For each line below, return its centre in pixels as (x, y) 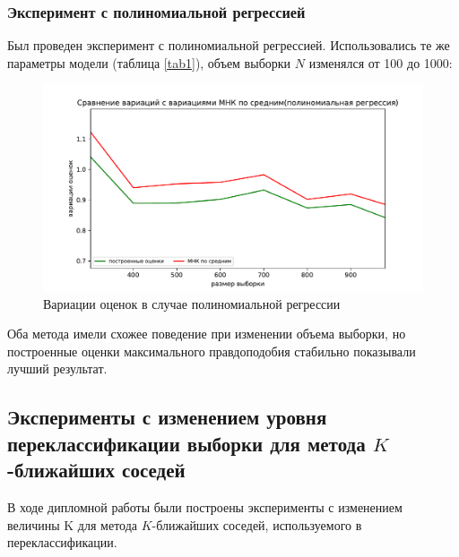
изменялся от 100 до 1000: (381, 62)
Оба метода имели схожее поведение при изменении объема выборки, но (207, 334)
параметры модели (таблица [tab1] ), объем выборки (149, 62)
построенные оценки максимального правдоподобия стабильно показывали (212, 351)
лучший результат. (57, 368)
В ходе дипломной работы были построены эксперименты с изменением (205, 506)
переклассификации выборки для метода (186, 443)
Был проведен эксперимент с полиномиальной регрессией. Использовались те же (229, 45)
